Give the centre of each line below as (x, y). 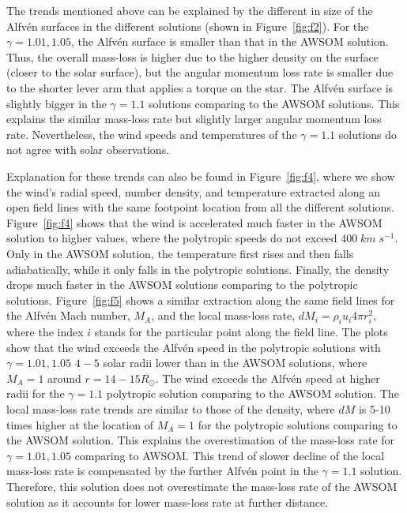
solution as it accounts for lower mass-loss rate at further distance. (168, 502)
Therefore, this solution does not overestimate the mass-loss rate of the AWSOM (202, 487)
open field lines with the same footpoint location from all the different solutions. (200, 207)
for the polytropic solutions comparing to (298, 424)
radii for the (36, 393)
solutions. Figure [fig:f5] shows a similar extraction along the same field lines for (201, 300)
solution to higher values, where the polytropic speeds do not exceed (172, 238)
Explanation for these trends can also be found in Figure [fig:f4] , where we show (201, 176)
